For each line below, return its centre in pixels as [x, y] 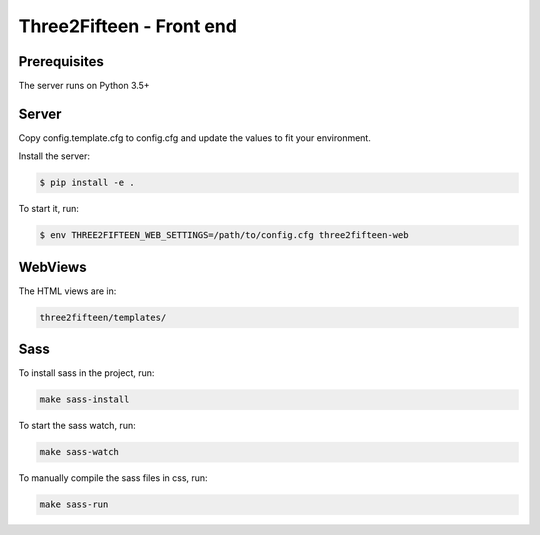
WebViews [52, 266]
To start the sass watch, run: [77, 426]
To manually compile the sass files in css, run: [113, 478]
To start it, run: [48, 209]
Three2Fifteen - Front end [127, 26]
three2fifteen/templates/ [103, 317]
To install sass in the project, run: [86, 373]
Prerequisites [61, 61]
